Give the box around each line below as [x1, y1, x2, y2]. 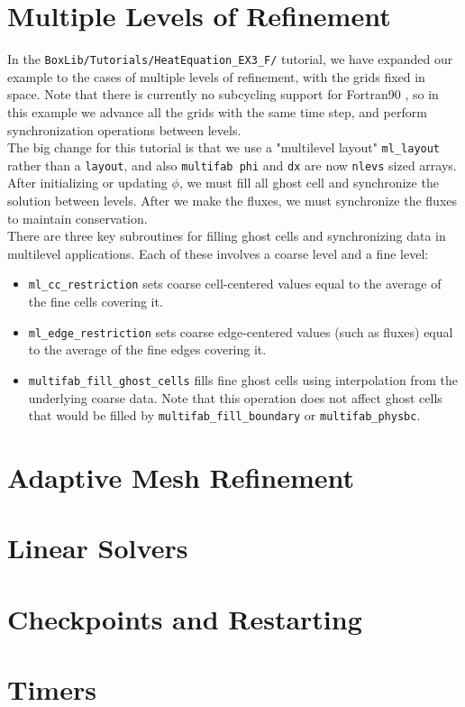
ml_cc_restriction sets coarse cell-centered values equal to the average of [28, 274, 442, 293]
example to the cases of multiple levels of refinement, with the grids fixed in [7, 67, 425, 86]
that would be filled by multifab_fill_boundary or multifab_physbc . [28, 406, 421, 425]
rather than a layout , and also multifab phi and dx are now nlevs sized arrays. [7, 155, 457, 174]
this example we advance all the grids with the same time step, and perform [7, 102, 427, 121]
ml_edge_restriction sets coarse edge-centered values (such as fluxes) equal [28, 322, 453, 341]
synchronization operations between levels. [7, 120, 242, 139]
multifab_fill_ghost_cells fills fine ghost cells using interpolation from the [28, 370, 458, 389]
